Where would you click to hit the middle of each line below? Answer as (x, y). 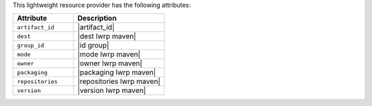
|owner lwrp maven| (110, 63)
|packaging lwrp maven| (117, 72)
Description (97, 19)
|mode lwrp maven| (109, 54)
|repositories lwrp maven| (119, 81)
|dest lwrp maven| (107, 36)
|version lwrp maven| (112, 91)
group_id (31, 45)
